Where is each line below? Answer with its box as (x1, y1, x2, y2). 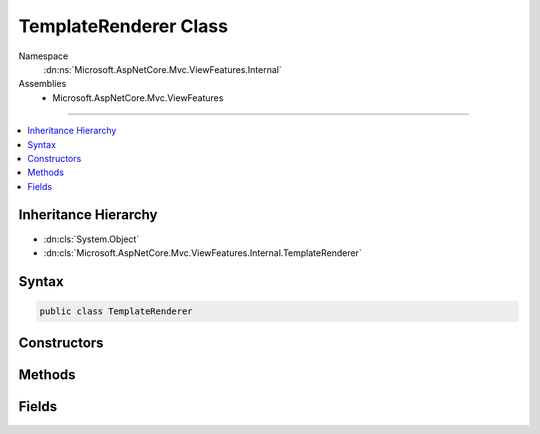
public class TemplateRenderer (39, 305, 194, 317)
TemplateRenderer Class (18, 15, 229, 37)
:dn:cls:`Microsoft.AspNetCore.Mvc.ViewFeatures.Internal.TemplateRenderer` (43, 246, 362, 259)
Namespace (18, 50, 69, 62)
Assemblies (18, 78, 67, 90)
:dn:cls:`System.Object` (43, 233, 140, 245)
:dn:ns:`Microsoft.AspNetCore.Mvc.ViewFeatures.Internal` (43, 63, 282, 75)
